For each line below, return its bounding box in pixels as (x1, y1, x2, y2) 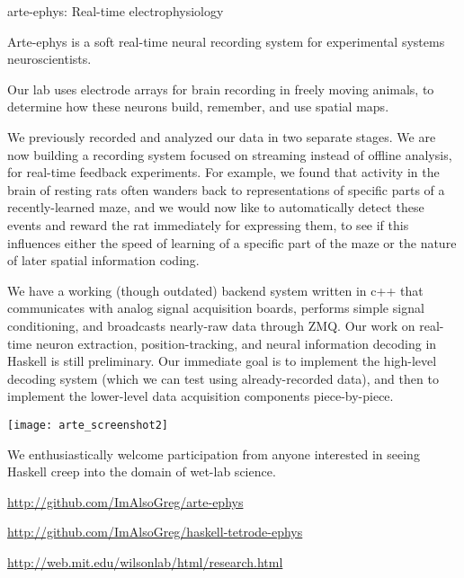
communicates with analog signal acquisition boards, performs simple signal (7, 298, 424, 317)
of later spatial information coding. (7, 251, 200, 270)
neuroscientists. (7, 49, 92, 68)
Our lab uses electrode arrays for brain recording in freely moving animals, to (7, 79, 434, 98)
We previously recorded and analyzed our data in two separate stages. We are (7, 127, 436, 146)
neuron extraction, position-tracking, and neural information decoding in (35, 333, 437, 352)
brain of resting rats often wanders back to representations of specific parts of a (7, 180, 445, 199)
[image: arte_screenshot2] (7, 418, 168, 431)
